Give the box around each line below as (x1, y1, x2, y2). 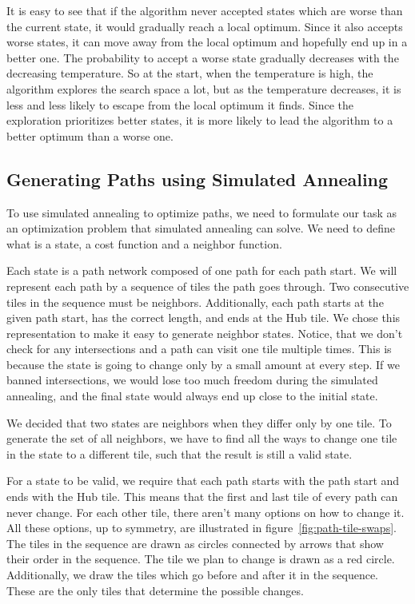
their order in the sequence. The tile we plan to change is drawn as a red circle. (6, 550, 395, 567)
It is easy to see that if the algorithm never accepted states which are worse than (6, 2, 403, 18)
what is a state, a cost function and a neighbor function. (6, 235, 282, 252)
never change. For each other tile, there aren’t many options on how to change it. (6, 503, 405, 520)
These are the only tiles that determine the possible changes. (6, 582, 304, 598)
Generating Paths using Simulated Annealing (6, 166, 389, 191)
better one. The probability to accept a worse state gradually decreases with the (6, 49, 399, 66)
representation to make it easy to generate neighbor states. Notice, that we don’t (6, 324, 403, 341)
